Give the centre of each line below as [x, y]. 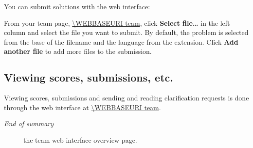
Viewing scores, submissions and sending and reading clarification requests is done [126, 98]
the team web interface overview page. [80, 140]
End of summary [29, 123]
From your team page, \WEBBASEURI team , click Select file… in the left [117, 23]
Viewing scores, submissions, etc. [89, 77]
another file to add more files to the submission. [78, 51]
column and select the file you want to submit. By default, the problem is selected [126, 32]
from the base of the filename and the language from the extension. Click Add [121, 41]
